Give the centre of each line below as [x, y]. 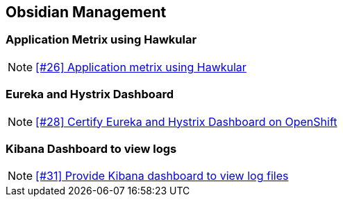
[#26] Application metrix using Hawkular [141, 67]
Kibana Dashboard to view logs [91, 148]
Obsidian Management [86, 12]
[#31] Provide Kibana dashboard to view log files [162, 176]
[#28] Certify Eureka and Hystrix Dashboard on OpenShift [186, 121]
